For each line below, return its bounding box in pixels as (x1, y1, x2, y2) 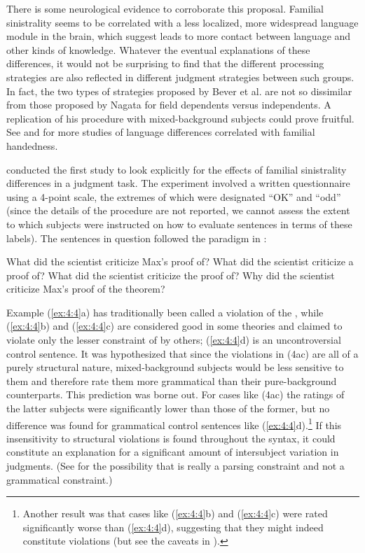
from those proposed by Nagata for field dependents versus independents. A (6, 97, 331, 112)
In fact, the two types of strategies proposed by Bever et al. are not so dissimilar (6, 83, 352, 98)
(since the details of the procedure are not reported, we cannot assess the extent (6, 203, 350, 218)
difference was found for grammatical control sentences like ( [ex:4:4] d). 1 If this (6, 415, 342, 432)
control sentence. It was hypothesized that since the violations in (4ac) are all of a (6, 346, 359, 360)
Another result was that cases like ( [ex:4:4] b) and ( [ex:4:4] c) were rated (22, 506, 328, 521)
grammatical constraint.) (6, 472, 113, 486)
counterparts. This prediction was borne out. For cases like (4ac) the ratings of (6, 387, 345, 402)
